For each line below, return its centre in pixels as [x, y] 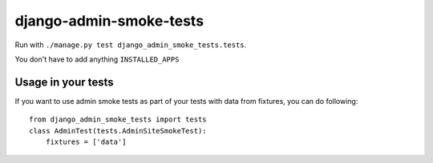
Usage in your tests [64, 82]
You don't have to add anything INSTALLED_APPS [97, 59]
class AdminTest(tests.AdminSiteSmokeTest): [118, 131]
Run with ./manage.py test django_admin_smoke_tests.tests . [131, 45]
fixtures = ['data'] [86, 142]
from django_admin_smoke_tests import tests [118, 119]
